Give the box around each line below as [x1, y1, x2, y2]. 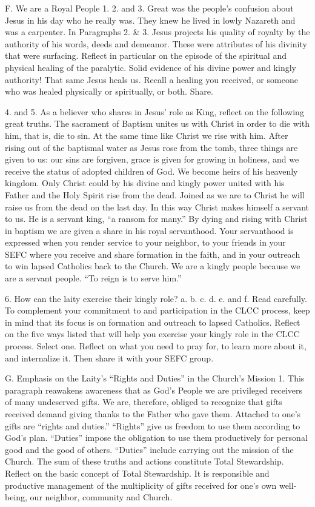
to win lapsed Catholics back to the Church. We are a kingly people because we [5, 260, 300, 272]
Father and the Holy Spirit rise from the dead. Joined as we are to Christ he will [5, 188, 305, 201]
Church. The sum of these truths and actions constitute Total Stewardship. [5, 455, 284, 468]
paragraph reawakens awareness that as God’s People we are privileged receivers [5, 383, 303, 396]
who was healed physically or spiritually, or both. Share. [5, 85, 213, 98]
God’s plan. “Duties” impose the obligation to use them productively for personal [5, 431, 308, 444]
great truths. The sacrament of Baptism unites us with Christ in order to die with [5, 117, 310, 130]
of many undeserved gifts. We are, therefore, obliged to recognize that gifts [5, 395, 282, 408]
